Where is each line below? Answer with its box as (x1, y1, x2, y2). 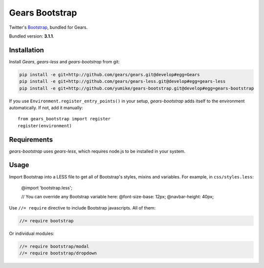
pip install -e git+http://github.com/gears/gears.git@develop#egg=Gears (19, 72, 200, 77)
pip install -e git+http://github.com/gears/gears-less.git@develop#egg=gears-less (19, 78, 226, 84)
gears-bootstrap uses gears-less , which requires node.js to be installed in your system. (9, 148, 186, 154)
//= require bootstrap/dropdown (19, 250, 97, 256)
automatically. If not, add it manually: (9, 105, 83, 111)
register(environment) (18, 123, 72, 129)
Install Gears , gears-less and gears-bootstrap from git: (9, 58, 120, 64)
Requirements (9, 135, 53, 144)
